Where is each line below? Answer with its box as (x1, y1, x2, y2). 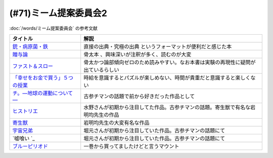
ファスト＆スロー (12, 62, 53, 69)
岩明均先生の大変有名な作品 (83, 119, 150, 126)
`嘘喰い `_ (12, 135, 35, 142)
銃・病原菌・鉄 (12, 43, 48, 50)
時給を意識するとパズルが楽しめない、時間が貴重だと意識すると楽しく (83, 74, 251, 81)
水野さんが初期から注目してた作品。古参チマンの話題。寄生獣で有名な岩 (83, 104, 256, 111)
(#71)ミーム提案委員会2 (9, 8, 107, 19)
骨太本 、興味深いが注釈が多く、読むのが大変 (83, 51, 192, 58)
